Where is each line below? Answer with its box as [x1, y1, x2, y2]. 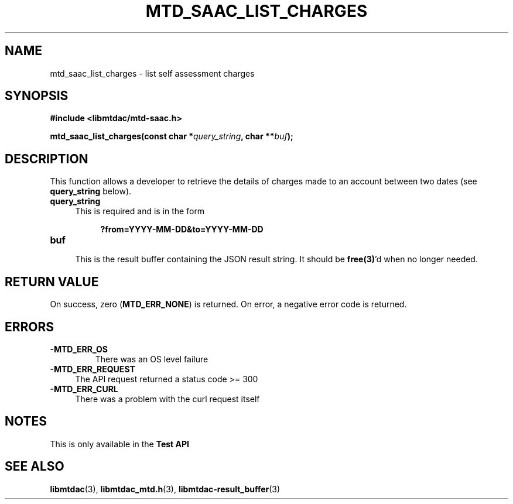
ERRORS [5, 319, 54, 334]
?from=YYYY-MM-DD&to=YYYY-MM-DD [100, 224, 264, 235]
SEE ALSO [5, 459, 64, 474]
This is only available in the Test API [50, 438, 189, 449]
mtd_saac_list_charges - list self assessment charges [50, 68, 255, 78]
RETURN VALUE [5, 274, 99, 289]
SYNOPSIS [5, 88, 69, 104]
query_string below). [50, 186, 132, 197]
